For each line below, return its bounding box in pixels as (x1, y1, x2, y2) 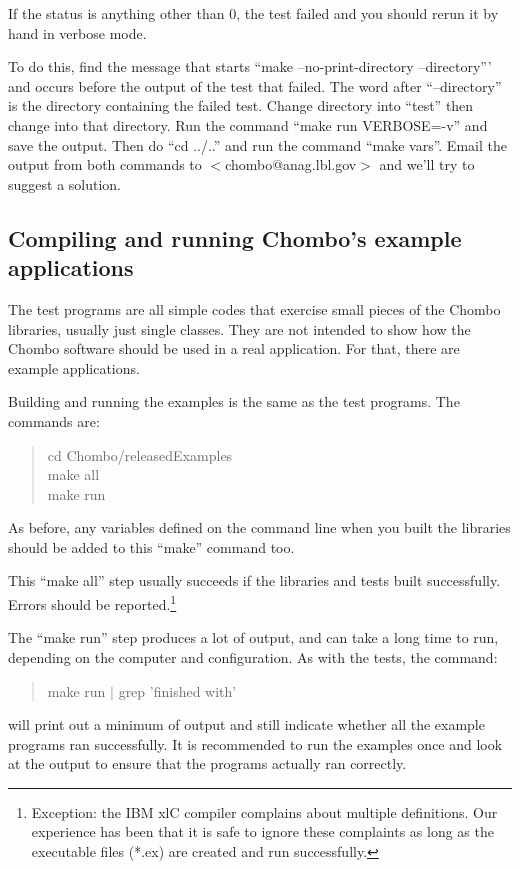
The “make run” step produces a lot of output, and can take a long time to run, (8, 627, 499, 648)
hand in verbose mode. (8, 22, 147, 43)
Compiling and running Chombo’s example (8, 222, 462, 253)
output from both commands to (8, 154, 202, 175)
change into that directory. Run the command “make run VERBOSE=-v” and (8, 114, 488, 135)
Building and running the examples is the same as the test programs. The (8, 391, 460, 412)
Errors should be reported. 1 (8, 591, 177, 614)
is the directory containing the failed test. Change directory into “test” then (8, 95, 474, 116)
